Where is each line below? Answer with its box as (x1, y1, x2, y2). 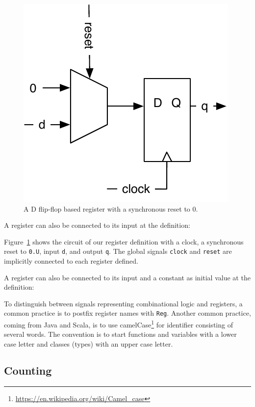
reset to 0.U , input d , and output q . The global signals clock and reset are (4, 246, 232, 256)
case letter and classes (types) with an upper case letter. (4, 338, 173, 349)
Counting (4, 362, 52, 378)
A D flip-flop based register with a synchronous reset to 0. (24, 203, 198, 214)
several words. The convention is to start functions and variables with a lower (4, 329, 237, 339)
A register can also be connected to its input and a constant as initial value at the (4, 272, 251, 282)
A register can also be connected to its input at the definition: (4, 220, 190, 230)
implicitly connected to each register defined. (4, 256, 138, 266)
